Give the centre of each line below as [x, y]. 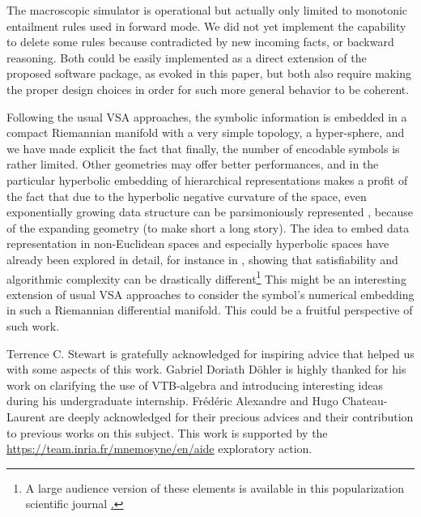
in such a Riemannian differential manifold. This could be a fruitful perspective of [210, 310]
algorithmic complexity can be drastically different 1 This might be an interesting [206, 277]
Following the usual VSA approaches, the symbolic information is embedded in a [207, 116]
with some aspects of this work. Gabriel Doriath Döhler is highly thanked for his [206, 369]
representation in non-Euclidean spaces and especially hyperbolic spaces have [198, 244]
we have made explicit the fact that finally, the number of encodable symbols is [203, 148]
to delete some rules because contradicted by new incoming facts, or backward [200, 42]
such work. [33, 325]
